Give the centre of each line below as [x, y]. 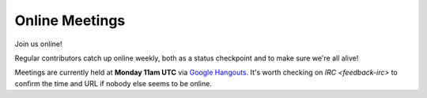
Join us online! [38, 44]
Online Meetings [70, 20]
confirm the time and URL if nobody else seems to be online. [113, 83]
